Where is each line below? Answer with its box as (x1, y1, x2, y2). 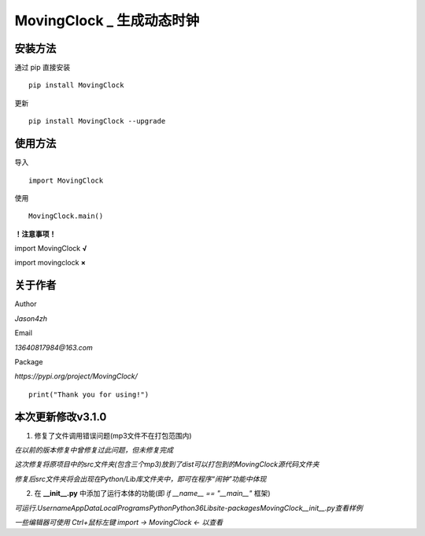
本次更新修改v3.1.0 (14, 410, 107, 423)
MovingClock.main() (28, 212, 104, 220)
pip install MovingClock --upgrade (28, 116, 166, 126)
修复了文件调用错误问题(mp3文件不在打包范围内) (34, 431, 192, 440)
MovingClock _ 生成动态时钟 (14, 12, 200, 29)
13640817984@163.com (14, 342, 94, 352)
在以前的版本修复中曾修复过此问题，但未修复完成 (14, 445, 173, 455)
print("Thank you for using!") (28, 390, 150, 399)
